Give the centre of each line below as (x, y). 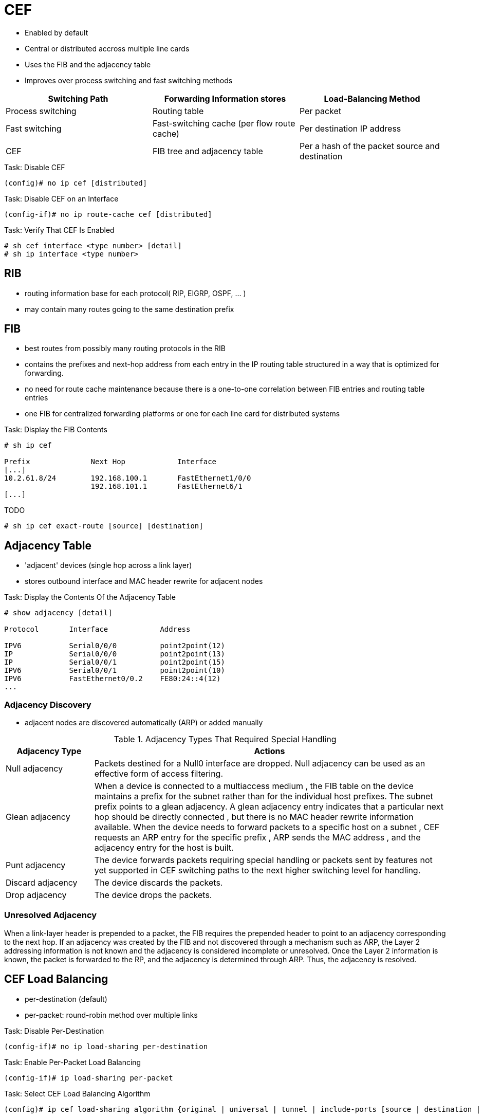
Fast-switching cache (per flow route (224, 123)
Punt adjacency (36, 865)
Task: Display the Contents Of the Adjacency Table (90, 597)
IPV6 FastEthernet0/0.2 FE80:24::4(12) (113, 679)
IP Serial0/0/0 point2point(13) (115, 654)
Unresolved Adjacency (51, 915)
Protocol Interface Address (97, 629)
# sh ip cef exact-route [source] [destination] (104, 526)
